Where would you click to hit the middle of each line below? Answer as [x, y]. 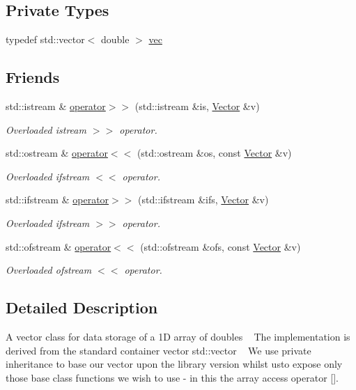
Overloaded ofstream [49, 270]
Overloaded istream [46, 129]
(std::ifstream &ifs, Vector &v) [203, 200]
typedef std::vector [45, 39]
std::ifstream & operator [57, 200]
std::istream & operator [56, 106]
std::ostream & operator [57, 153]
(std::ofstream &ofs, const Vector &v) [220, 246]
